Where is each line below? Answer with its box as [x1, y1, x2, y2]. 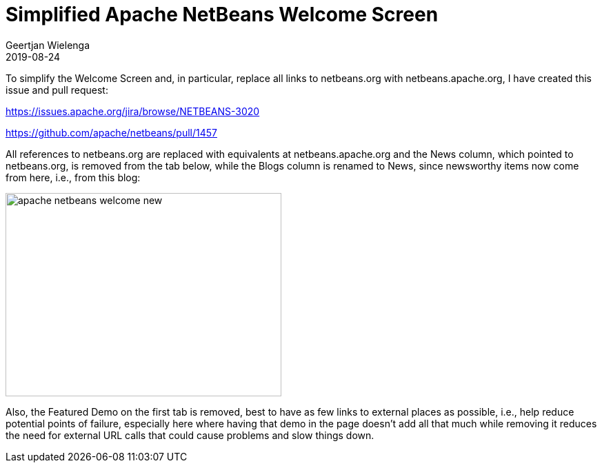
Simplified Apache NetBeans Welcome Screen [6, 3, 439, 26]
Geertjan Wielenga [6, 39, 90, 51]
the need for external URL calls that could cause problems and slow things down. [6, 429, 374, 441]
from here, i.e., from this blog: [6, 171, 141, 183]
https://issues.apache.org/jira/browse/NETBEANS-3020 [6, 105, 260, 117]
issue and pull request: [6, 83, 108, 96]
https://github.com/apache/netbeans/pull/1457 [6, 126, 217, 139]
